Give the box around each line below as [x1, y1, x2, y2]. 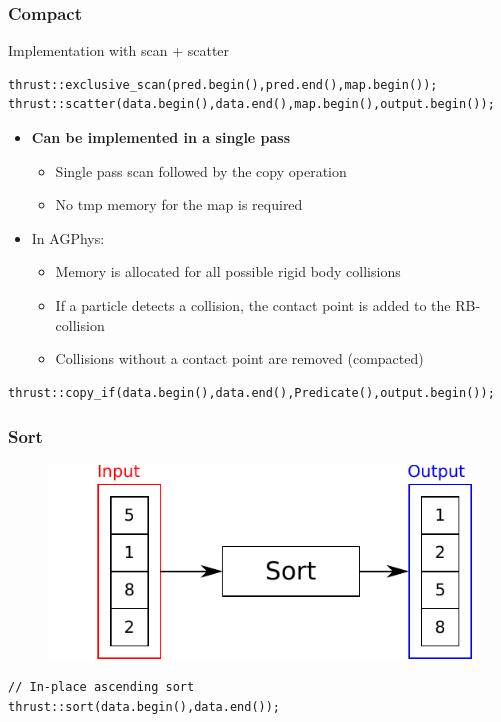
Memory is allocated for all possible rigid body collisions [55, 261, 401, 282]
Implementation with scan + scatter [8, 40, 230, 61]
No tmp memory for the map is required [55, 194, 303, 215]
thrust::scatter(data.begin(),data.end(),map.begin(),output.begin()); [8, 97, 495, 112]
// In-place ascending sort [8, 680, 195, 695]
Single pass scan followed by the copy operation [55, 160, 347, 181]
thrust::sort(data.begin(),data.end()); [8, 699, 281, 714]
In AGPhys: [31, 227, 105, 248]
